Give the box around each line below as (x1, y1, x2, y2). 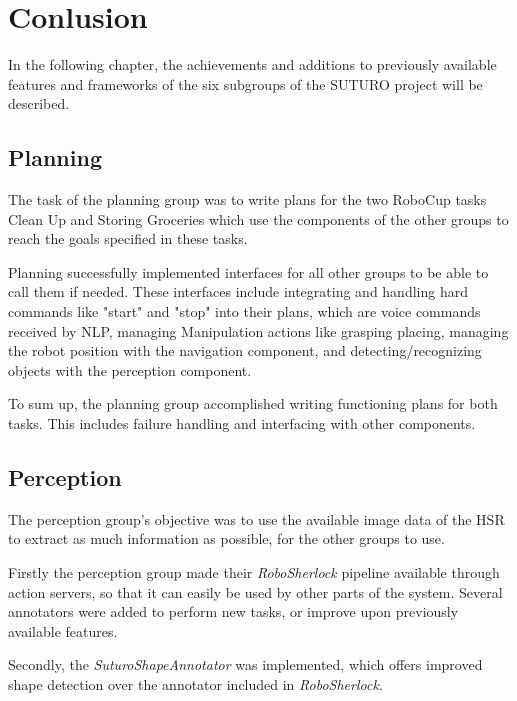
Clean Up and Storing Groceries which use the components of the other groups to (8, 208, 509, 229)
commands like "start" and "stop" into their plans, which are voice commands (8, 301, 481, 322)
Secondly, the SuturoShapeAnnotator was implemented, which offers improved (8, 654, 483, 675)
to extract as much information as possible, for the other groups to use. (8, 528, 445, 549)
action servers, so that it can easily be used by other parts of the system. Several (8, 581, 503, 602)
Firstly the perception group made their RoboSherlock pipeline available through (8, 562, 500, 583)
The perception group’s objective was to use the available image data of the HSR (8, 508, 505, 529)
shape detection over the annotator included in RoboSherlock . (8, 674, 383, 694)
